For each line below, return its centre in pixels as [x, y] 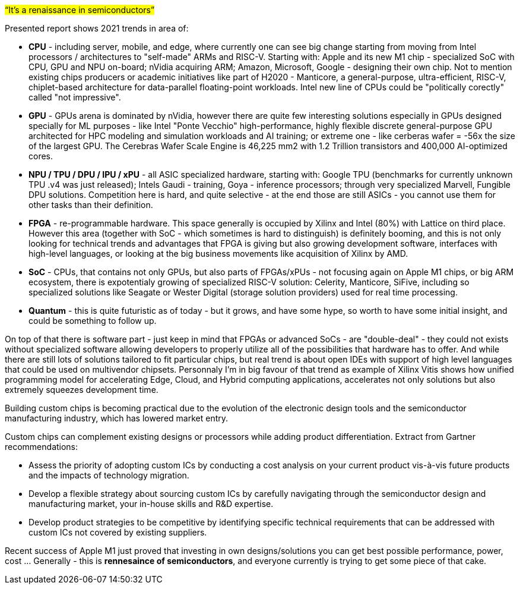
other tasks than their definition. [91, 205]
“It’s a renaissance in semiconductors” [80, 10]
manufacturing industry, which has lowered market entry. [117, 418]
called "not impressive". [75, 97]
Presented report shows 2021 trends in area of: [97, 28]
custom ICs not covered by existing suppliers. [118, 532]
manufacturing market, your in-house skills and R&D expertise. [151, 504]
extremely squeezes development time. [82, 390]
